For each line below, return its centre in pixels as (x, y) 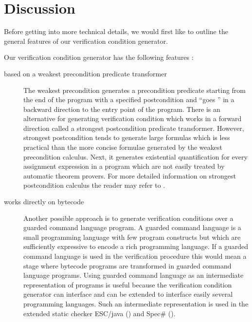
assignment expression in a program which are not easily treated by (124, 166)
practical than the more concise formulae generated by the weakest (123, 147)
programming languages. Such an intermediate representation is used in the (136, 303)
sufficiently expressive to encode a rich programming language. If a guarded (136, 246)
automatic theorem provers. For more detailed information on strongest (130, 175)
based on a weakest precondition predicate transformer (85, 73)
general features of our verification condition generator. (86, 41)
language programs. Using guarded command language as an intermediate (134, 275)
